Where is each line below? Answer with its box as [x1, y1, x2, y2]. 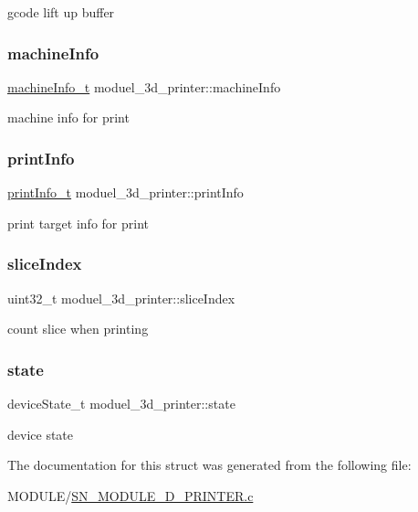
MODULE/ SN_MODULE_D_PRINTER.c [7, 485, 254, 505]
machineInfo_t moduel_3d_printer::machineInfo [7, 77, 281, 96]
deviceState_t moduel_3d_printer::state [7, 394, 235, 413]
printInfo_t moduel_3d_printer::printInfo [7, 183, 244, 202]
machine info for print [7, 108, 130, 127]
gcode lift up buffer [7, 3, 115, 21]
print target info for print [7, 213, 149, 232]
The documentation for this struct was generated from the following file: [7, 455, 412, 475]
